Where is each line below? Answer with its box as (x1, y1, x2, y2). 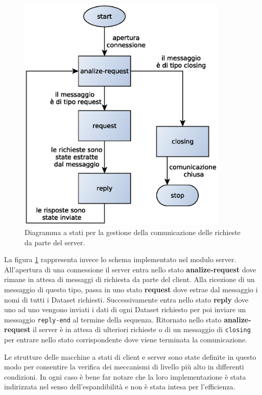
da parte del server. (25, 237, 85, 247)
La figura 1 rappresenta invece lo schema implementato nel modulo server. (4, 254, 236, 265)
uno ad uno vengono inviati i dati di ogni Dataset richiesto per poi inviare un (4, 304, 246, 315)
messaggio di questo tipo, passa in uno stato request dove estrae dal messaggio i (4, 284, 258, 294)
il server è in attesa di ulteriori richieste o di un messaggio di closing (33, 324, 251, 335)
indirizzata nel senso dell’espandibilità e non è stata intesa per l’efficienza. (4, 381, 235, 392)
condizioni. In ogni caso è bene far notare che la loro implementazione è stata (4, 371, 246, 382)
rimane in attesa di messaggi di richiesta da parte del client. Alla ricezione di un (4, 274, 255, 285)
